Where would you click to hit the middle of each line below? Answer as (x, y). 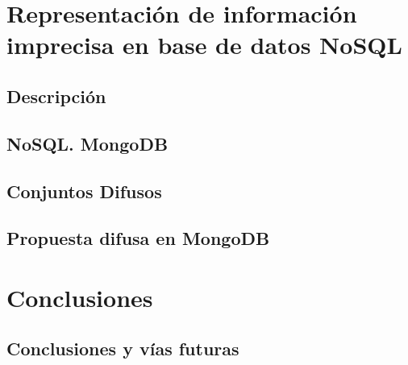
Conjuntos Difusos (84, 191)
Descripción (56, 95)
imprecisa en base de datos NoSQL (204, 45)
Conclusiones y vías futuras (123, 348)
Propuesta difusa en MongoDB (138, 238)
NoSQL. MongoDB (87, 143)
